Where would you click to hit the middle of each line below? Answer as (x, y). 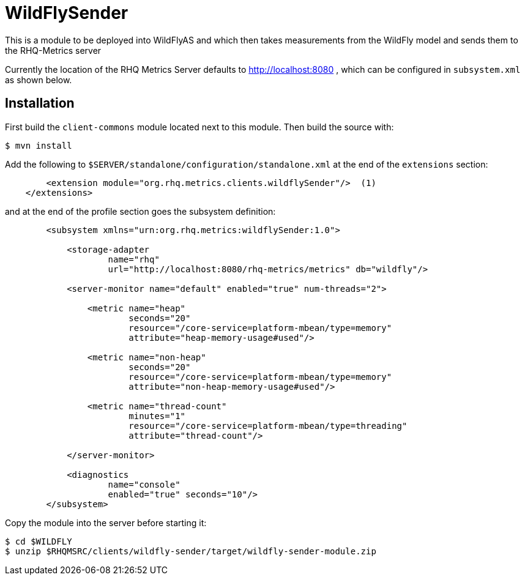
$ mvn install (39, 145)
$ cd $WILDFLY (39, 541)
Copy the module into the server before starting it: (106, 522)
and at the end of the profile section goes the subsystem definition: (140, 211)
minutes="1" (157, 416)
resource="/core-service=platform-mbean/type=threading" (268, 426)
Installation (40, 103)
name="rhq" (134, 259)
